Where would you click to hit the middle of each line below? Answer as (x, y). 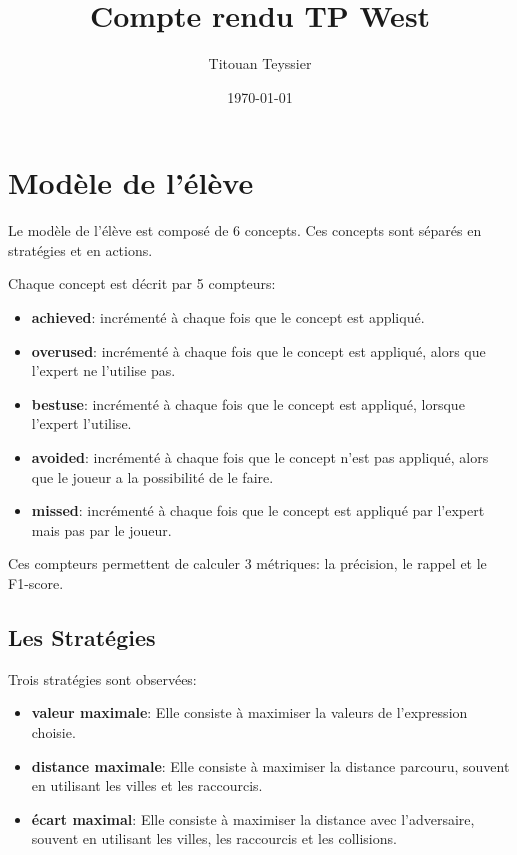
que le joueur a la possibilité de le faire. (152, 476)
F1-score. (36, 582)
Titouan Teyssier (260, 63)
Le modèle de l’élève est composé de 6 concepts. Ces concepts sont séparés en (245, 230)
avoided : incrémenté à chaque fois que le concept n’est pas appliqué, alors (260, 457)
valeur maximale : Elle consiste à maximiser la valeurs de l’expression (249, 712)
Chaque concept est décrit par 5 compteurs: (142, 283)
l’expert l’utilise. (81, 423)
